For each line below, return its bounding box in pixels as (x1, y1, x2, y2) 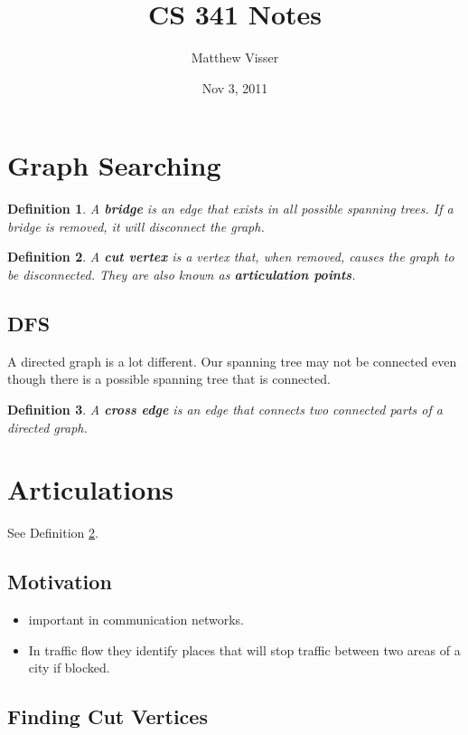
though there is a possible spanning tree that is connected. (7, 369, 331, 388)
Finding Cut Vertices (7, 702, 208, 730)
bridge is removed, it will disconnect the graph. (7, 216, 265, 235)
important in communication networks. (28, 610, 244, 629)
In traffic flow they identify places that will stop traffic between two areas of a (28, 640, 461, 659)
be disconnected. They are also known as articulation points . (7, 265, 356, 284)
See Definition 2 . (7, 523, 98, 542)
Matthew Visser (191, 48, 279, 67)
